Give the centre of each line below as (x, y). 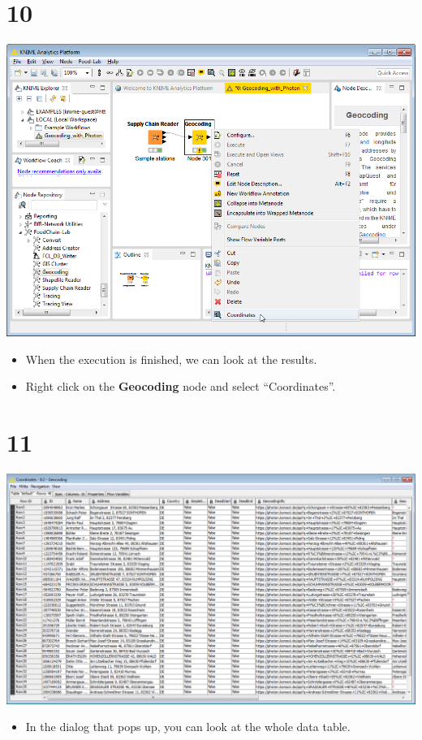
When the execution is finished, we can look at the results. (171, 359)
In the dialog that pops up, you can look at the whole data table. (188, 727)
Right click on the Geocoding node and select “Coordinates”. (181, 386)
